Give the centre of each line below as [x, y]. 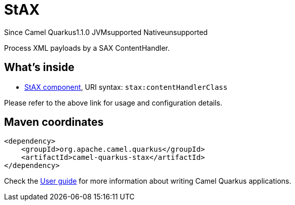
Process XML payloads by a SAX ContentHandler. [87, 48]
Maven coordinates [54, 122]
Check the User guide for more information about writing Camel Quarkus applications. [148, 181]
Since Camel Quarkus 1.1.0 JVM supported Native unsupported [106, 32]
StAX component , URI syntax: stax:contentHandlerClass [126, 87]
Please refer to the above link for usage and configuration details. [113, 102]
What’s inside [39, 67]
